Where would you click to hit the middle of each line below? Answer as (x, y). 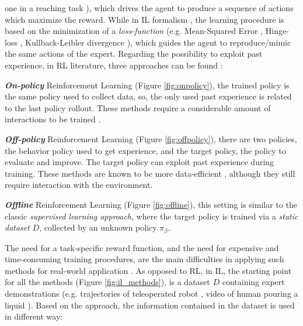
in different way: (34, 316)
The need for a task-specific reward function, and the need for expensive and (142, 247)
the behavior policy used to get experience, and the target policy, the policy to (145, 150)
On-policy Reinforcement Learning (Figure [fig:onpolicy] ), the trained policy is (147, 85)
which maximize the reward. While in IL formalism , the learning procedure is (144, 19)
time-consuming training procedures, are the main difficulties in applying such (144, 259)
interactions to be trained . (53, 119)
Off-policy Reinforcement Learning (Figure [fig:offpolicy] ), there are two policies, (151, 138)
